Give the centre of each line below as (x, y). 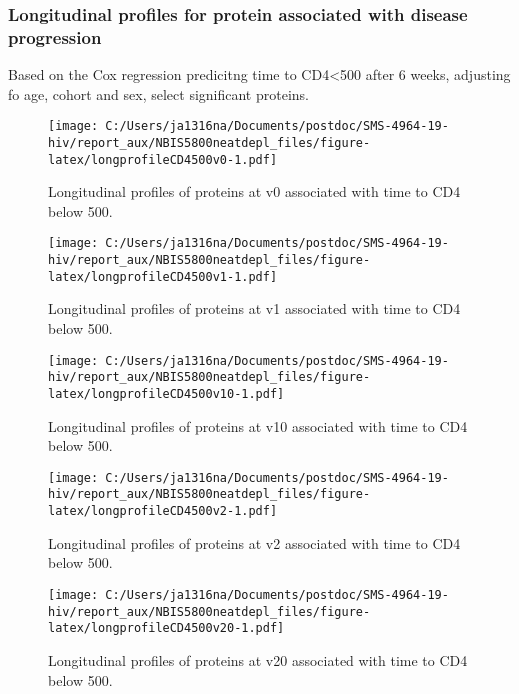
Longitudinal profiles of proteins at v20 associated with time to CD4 (258, 659)
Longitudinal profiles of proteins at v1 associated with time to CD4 (254, 308)
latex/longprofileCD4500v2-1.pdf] (163, 511)
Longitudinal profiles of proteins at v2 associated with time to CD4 (254, 542)
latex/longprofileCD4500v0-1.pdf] (163, 159)
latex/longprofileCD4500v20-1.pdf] (166, 628)
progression (55, 36)
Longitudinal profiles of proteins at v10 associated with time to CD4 (258, 425)
